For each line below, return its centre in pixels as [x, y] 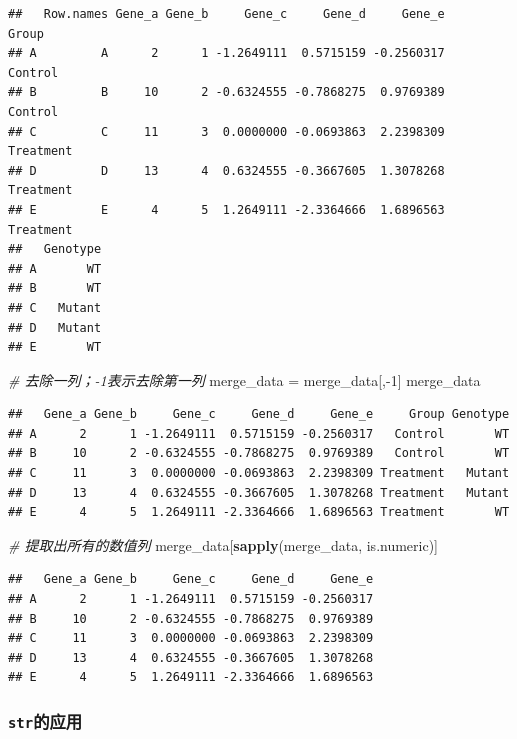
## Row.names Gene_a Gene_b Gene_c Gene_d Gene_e [226, 14]
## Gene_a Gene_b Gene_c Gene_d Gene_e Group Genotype [259, 414]
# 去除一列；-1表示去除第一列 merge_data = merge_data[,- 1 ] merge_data [244, 379]
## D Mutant [55, 327]
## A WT [55, 268]
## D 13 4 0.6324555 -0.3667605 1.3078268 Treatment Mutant [259, 492]
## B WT [55, 288]
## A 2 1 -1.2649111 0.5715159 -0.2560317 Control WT [259, 433]
